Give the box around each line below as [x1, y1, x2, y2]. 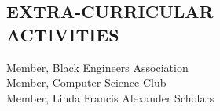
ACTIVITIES [6, 22, 119, 46]
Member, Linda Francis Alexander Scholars [6, 89, 214, 106]
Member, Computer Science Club [6, 74, 167, 91]
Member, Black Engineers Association [6, 59, 189, 75]
